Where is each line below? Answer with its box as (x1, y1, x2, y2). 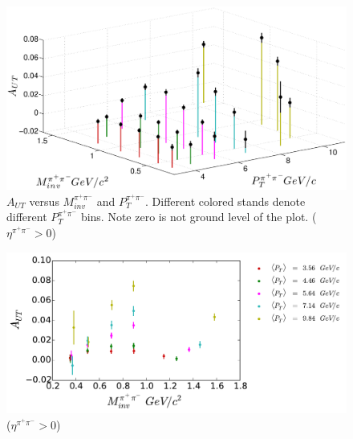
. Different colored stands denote (145, 192, 306, 209)
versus (29, 192, 59, 209)
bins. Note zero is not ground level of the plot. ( (80, 208, 317, 225)
